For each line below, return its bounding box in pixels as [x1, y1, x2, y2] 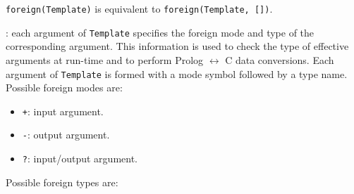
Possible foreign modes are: [6, 80, 123, 95]
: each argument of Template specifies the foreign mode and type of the [6, 25, 315, 39]
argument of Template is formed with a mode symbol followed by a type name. [6, 66, 348, 81]
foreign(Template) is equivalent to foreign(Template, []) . [6, 1, 273, 15]
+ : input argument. [22, 103, 104, 118]
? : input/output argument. [22, 151, 138, 166]
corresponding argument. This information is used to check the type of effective [6, 39, 349, 53]
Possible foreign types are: [6, 174, 118, 189]
